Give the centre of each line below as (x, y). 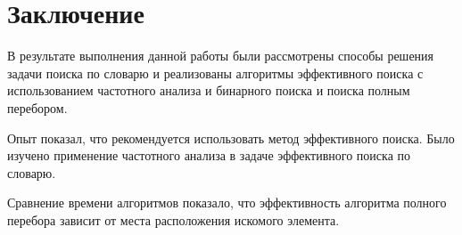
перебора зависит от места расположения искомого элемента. (173, 219)
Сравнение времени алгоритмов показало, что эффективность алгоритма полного (227, 203)
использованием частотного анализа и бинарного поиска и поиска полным (209, 90)
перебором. (37, 107)
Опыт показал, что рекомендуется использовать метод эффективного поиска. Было (231, 138)
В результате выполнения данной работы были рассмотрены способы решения (221, 56)
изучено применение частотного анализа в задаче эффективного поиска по (209, 155)
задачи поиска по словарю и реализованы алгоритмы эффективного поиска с (215, 73)
